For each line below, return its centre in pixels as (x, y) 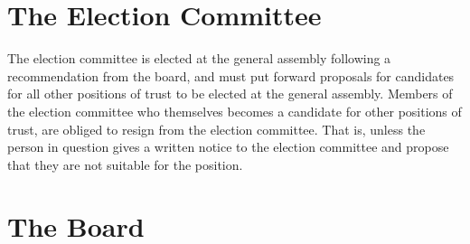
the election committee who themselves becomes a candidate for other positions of (235, 111)
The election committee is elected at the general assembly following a (199, 58)
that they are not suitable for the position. (125, 164)
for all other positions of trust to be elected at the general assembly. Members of (230, 94)
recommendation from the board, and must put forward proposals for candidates (231, 75)
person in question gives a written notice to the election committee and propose (228, 147)
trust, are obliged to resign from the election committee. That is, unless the (216, 129)
